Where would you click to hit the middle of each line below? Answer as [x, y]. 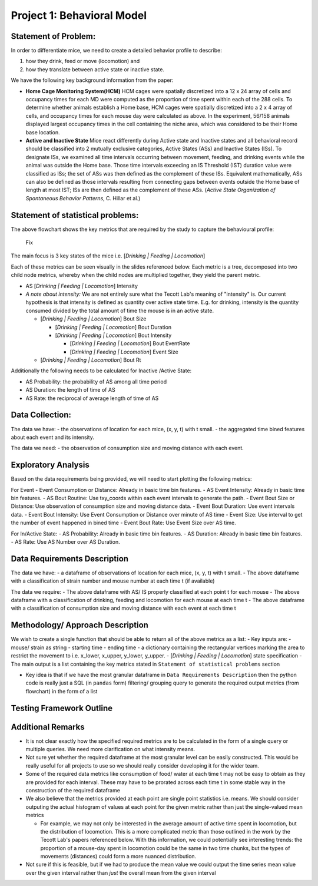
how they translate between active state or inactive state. [95, 69]
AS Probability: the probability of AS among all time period [96, 381]
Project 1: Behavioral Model [79, 15]
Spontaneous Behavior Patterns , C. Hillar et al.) [83, 198]
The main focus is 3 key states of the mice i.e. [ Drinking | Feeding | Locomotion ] [108, 256]
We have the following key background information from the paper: [92, 80]
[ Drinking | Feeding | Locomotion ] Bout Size [93, 319]
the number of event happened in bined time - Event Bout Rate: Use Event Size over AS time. [123, 523]
